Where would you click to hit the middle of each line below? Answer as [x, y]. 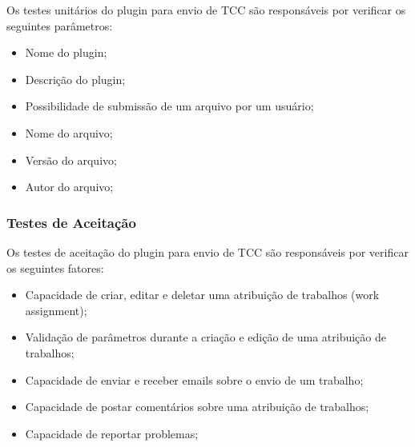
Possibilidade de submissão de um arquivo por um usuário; [169, 106]
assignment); [56, 310]
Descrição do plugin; [75, 79]
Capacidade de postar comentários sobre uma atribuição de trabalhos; [197, 407]
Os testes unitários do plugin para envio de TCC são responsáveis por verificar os [206, 10]
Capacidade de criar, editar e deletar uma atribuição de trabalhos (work [202, 295]
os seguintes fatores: [55, 267]
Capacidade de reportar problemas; [112, 433]
